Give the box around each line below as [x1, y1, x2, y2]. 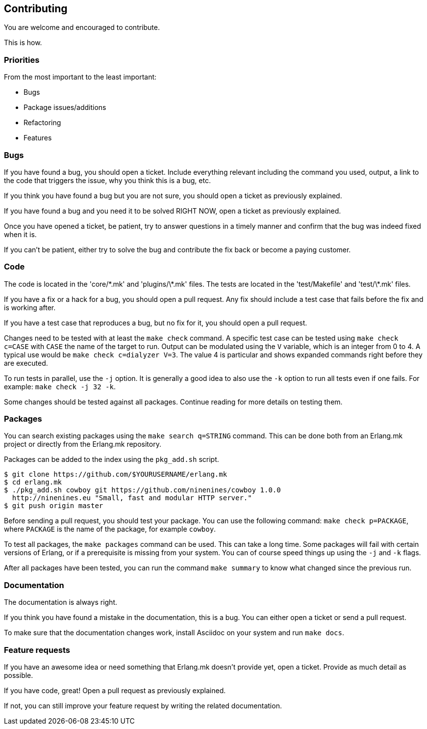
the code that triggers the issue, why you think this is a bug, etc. [4, 176, 211, 185]
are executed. [4, 358, 48, 367]
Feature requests [4, 645, 71, 655]
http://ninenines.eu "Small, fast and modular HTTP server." [12, 494, 252, 502]
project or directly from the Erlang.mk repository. [4, 440, 161, 449]
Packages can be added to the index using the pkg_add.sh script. [4, 455, 219, 464]
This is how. [4, 38, 42, 47]
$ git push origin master [4, 502, 103, 510]
